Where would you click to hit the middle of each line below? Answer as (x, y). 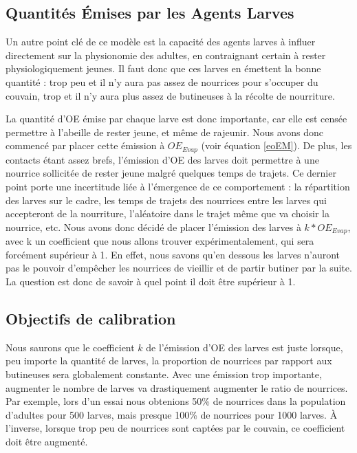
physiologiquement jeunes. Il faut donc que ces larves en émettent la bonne (163, 68)
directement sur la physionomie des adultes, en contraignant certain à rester (166, 55)
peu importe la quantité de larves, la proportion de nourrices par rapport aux (169, 361)
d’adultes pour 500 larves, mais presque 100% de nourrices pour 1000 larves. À (172, 414)
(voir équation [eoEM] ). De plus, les (277, 145)
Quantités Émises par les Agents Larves (150, 13)
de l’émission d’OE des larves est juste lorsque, (245, 347)
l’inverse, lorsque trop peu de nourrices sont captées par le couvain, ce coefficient (175, 428)
